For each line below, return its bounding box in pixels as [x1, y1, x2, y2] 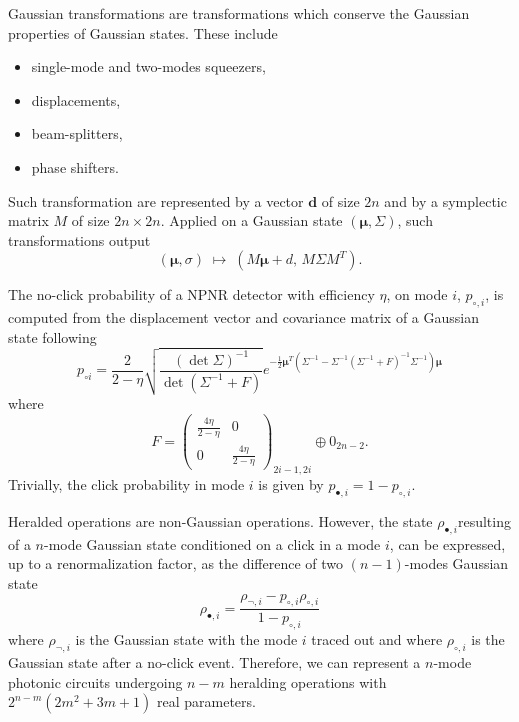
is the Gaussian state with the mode [75, 629, 298, 650]
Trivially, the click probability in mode [8, 474, 245, 495]
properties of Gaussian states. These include [8, 22, 278, 43]
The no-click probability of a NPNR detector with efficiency [8, 284, 375, 305]
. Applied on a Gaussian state [160, 210, 343, 231]
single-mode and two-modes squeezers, [31, 56, 266, 77]
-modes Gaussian [404, 553, 509, 574]
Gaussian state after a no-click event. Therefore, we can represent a [8, 652, 421, 672]
